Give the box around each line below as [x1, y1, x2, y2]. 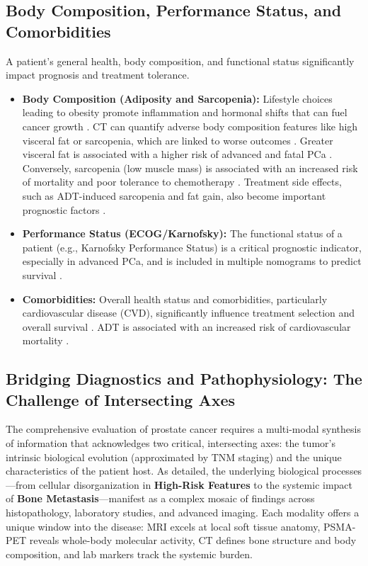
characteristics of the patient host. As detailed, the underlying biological [6, 463, 319, 478]
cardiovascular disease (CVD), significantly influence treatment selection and [22, 305, 355, 320]
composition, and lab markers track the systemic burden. [6, 546, 253, 561]
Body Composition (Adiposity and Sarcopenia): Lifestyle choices [22, 91, 333, 106]
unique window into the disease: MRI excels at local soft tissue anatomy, [6, 519, 321, 533]
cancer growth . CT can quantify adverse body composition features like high [22, 118, 358, 133]
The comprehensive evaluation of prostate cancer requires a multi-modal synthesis [6, 421, 361, 436]
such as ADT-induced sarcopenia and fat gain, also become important [22, 188, 326, 203]
